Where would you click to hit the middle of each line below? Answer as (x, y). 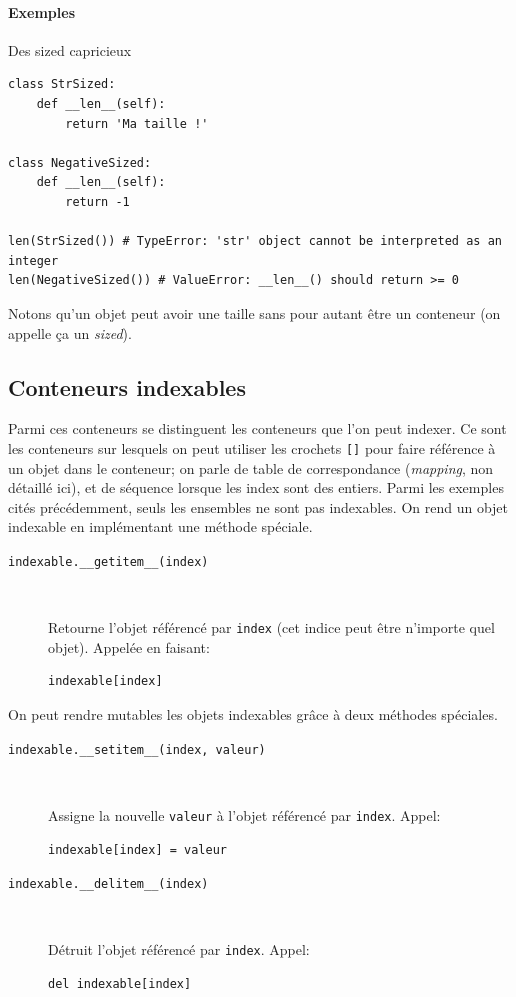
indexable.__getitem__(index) (108, 561)
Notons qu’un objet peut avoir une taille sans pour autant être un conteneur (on (254, 312)
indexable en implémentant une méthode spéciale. (160, 526)
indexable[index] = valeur (137, 849)
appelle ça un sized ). (70, 332)
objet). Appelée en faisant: (129, 646)
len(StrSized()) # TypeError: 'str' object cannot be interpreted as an (255, 241)
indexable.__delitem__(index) (108, 884)
